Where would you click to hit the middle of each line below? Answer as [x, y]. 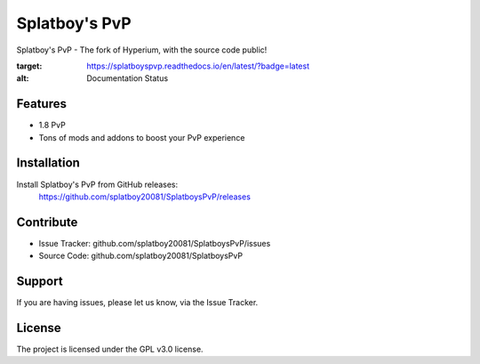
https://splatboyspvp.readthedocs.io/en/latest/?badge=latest [198, 66]
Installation [48, 163]
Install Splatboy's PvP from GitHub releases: [97, 184]
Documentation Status [128, 78]
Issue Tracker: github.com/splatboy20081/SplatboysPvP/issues [155, 243]
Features [41, 104]
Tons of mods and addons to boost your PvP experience [142, 137]
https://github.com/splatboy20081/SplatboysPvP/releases [144, 197]
